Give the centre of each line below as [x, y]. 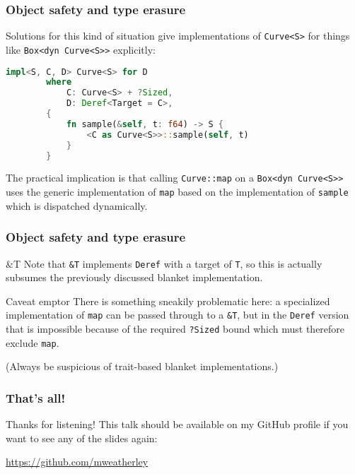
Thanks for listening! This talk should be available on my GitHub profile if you [177, 424]
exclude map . [33, 342]
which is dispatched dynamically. [77, 205]
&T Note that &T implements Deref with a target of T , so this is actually [164, 263]
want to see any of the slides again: [82, 438]
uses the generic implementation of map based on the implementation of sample [177, 192]
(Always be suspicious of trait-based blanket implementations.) [142, 366]
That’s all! [36, 397]
